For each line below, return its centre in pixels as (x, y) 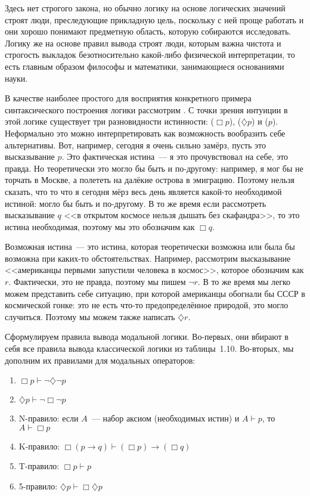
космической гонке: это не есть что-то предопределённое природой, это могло (147, 305)
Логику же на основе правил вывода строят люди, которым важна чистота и (143, 43)
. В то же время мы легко (244, 282)
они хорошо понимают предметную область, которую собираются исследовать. (148, 31)
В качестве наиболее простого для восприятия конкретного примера (128, 98)
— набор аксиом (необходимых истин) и (165, 418)
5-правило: (38, 486)
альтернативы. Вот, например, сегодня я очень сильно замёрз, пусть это (135, 145)
